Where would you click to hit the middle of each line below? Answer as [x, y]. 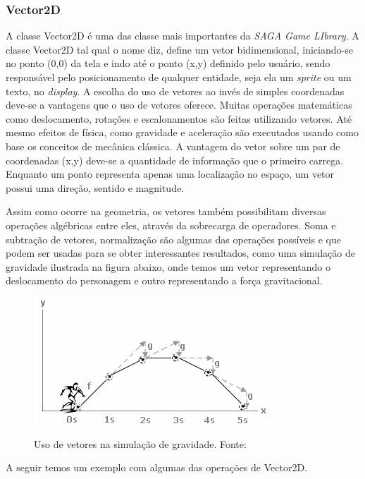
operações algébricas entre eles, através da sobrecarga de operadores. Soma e [171, 225]
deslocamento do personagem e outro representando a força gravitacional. [164, 280]
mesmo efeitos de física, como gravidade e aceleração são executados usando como [182, 132]
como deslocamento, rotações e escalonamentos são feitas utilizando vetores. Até [179, 118]
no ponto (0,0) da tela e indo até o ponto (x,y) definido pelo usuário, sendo [168, 63]
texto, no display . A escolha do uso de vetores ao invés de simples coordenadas [175, 91]
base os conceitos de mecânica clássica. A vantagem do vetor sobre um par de [173, 146]
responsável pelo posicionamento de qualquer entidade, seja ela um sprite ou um [179, 77]
